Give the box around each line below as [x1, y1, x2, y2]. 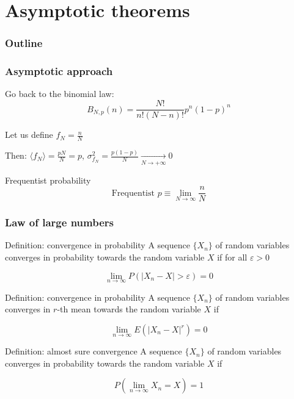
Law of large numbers [5, 215, 114, 230]
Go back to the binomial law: [5, 87, 114, 100]
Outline [5, 35, 43, 51]
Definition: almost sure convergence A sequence [5, 345, 182, 358]
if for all [217, 251, 248, 264]
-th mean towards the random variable [57, 303, 201, 315]
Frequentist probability [5, 173, 91, 186]
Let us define [5, 128, 53, 141]
